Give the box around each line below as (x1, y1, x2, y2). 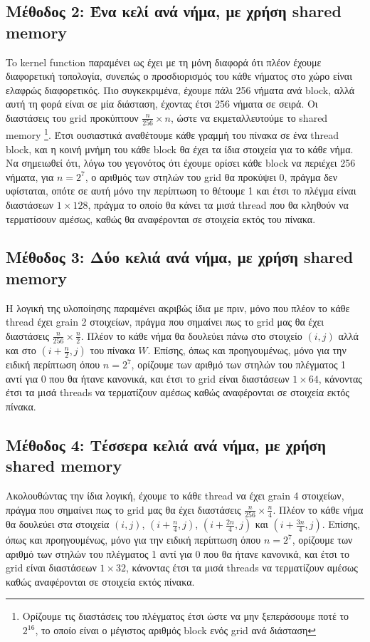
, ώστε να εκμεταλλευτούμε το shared (170, 110, 328, 125)
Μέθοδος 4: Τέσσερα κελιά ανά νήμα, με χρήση (6, 433, 326, 455)
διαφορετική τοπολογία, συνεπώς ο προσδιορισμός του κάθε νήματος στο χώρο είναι (6, 68, 352, 83)
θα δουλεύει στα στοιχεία (6, 517, 110, 532)
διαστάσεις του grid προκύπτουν (6, 110, 139, 125)
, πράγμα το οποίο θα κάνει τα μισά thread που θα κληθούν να (88, 197, 349, 212)
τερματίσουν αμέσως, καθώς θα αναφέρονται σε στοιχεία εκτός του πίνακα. (6, 211, 316, 226)
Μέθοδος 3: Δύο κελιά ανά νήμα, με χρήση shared (6, 246, 354, 268)
